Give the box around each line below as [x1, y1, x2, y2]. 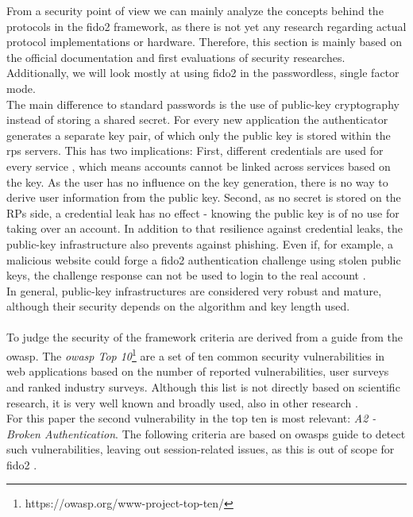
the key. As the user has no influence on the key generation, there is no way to [6, 173, 388, 190]
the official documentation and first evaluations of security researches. [6, 48, 345, 65]
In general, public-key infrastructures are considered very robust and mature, [6, 282, 382, 299]
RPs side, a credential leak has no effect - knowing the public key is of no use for [6, 204, 399, 221]
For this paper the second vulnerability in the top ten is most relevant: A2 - [6, 410, 376, 426]
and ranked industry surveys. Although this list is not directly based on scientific [6, 378, 400, 395]
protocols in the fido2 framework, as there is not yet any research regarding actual [6, 17, 407, 34]
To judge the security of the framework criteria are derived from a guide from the [6, 329, 403, 345]
